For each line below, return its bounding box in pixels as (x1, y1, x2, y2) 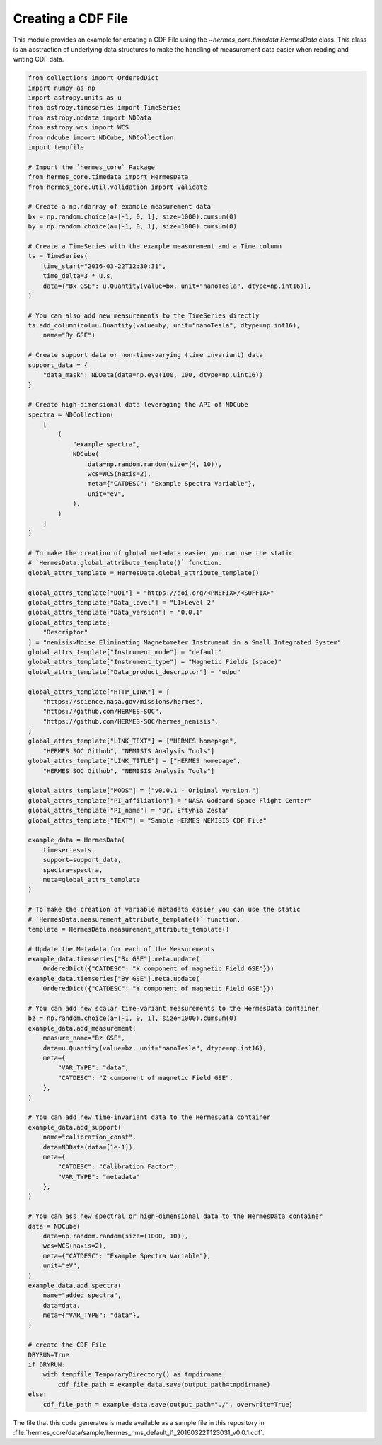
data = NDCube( (28, 1222, 81, 1230)
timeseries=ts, (42, 846, 95, 854)
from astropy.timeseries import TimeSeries (28, 103, 182, 112)
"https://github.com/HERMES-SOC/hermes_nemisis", (42, 717, 219, 725)
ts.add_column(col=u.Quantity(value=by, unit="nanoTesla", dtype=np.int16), (28, 322, 301, 330)
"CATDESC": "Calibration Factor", (57, 1163, 178, 1171)
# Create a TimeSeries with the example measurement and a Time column (28, 242, 282, 250)
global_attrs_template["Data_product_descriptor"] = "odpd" (28, 668, 241, 675)
